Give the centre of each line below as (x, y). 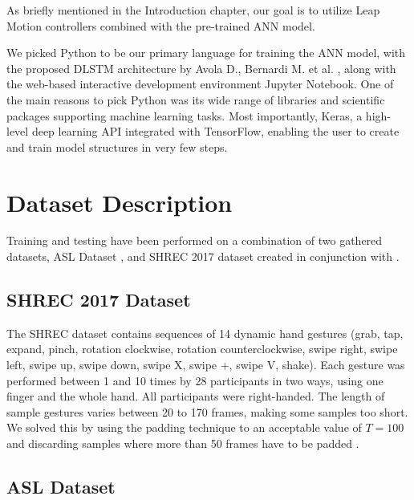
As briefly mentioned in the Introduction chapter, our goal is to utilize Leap (193, 10)
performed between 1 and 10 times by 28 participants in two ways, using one (195, 380)
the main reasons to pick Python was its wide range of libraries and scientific (196, 99)
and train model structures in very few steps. (117, 146)
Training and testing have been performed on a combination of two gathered (195, 240)
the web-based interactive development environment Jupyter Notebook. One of (200, 84)
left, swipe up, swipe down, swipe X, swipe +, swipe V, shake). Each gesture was (206, 365)
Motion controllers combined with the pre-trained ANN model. (161, 25)
